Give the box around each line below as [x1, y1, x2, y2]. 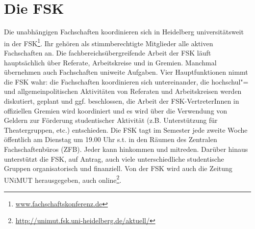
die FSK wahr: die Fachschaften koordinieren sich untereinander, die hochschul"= [4, 76, 249, 86]
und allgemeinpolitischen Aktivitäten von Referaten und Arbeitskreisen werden [4, 86, 242, 96]
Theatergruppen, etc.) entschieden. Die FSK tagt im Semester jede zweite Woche [4, 124, 248, 135]
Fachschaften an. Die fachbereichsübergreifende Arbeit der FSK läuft [4, 47, 211, 57]
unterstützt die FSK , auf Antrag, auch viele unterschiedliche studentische [4, 153, 224, 164]
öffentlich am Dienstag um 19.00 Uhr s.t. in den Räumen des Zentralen [4, 134, 217, 144]
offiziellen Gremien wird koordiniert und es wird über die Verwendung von [4, 105, 228, 115]
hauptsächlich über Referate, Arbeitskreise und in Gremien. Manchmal [4, 57, 217, 67]
